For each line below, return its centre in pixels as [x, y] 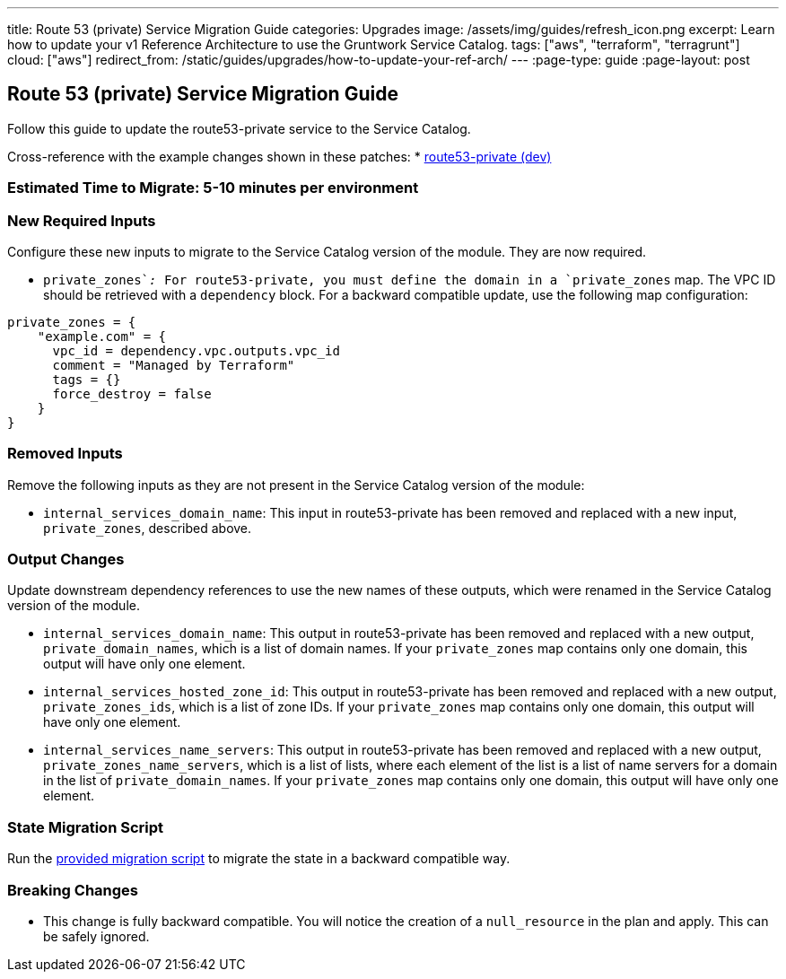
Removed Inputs [65, 454]
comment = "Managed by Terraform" [174, 365]
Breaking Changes [73, 890]
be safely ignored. [96, 936]
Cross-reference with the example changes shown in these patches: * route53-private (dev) [279, 156]
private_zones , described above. [148, 528]
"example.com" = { [102, 336]
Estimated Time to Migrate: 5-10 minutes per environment [213, 188]
